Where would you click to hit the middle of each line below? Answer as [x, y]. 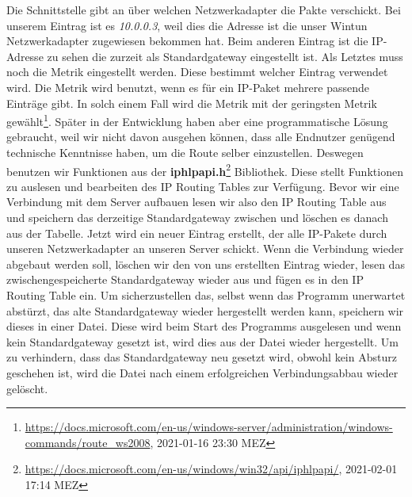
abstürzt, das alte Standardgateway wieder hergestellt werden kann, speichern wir [205, 310]
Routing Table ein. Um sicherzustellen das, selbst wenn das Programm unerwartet [206, 295]
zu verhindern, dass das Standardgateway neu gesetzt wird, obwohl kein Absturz [202, 357]
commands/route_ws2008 [88, 442]
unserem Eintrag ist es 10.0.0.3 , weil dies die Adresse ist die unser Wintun [187, 25]
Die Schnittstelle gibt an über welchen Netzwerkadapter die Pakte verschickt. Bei [204, 10]
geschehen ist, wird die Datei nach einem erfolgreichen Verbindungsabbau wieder [202, 372]
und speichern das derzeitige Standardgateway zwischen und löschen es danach [197, 218]
